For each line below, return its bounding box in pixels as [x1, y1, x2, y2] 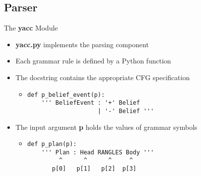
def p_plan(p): [27, 141, 77, 148]
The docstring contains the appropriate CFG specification [15, 72, 190, 82]
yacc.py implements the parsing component [15, 39, 149, 49]
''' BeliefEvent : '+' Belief [41, 99, 140, 107]
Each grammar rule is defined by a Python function [15, 56, 171, 66]
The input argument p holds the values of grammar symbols [15, 121, 198, 132]
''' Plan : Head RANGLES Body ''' [41, 148, 154, 156]
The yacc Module [4, 23, 58, 33]
